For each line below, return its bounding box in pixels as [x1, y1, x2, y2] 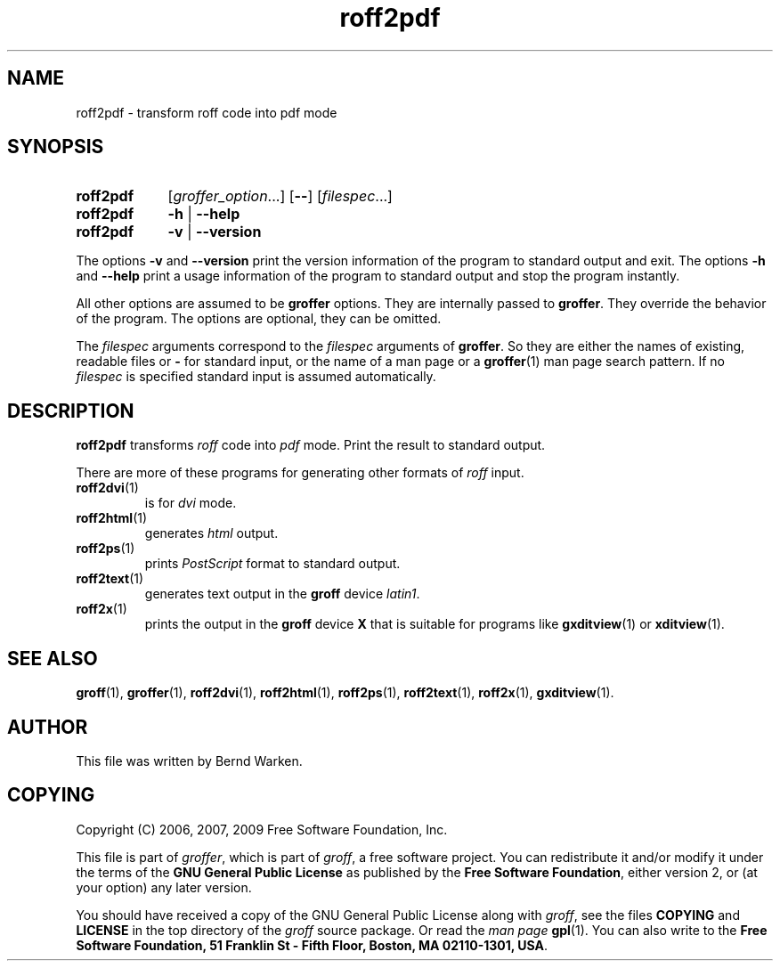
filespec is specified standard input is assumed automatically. [76, 369, 436, 385]
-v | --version [167, 223, 262, 241]
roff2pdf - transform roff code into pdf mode [76, 104, 337, 120]
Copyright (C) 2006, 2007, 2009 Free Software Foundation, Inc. [76, 821, 448, 837]
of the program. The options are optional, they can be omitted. [76, 311, 442, 327]
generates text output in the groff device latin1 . [144, 586, 420, 602]
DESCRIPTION [7, 399, 134, 422]
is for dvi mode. [144, 495, 237, 511]
